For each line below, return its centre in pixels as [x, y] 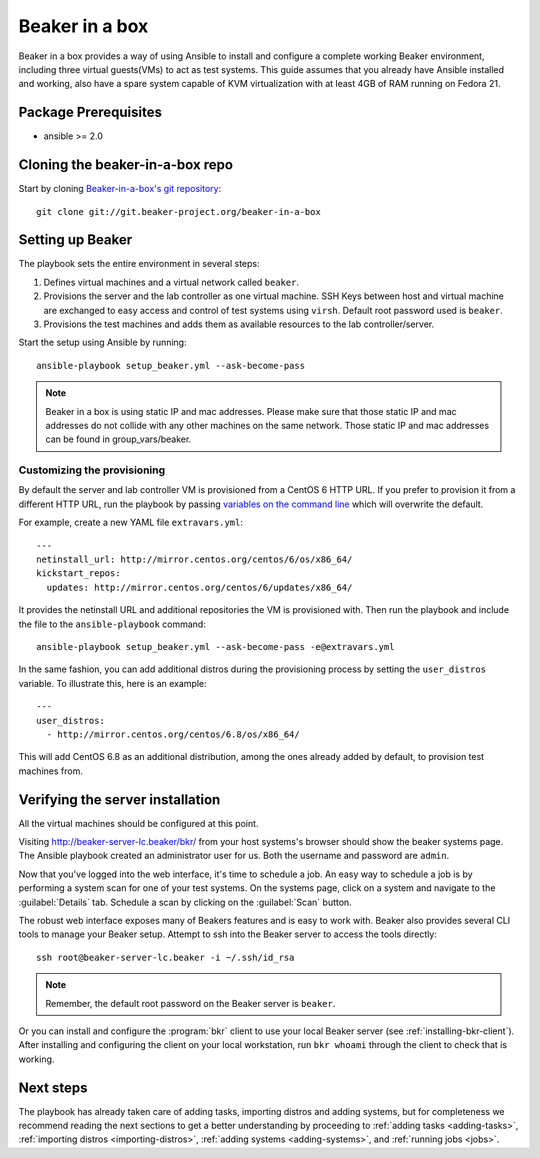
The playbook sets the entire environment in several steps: [139, 264]
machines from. [51, 771]
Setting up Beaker [75, 240]
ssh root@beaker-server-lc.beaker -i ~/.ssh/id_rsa [165, 957]
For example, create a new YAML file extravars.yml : [131, 522]
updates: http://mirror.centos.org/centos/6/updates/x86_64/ [199, 587]
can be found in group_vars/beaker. [118, 439]
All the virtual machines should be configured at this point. [138, 823]
